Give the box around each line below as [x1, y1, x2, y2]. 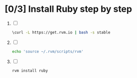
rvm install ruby [11, 68, 48, 73]
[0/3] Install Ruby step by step [4, 3, 133, 15]
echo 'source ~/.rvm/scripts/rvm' [11, 49, 84, 54]
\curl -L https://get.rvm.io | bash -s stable [11, 30, 111, 35]
